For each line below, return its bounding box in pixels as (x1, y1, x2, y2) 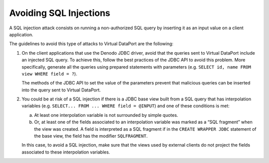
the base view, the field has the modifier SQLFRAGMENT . (34, 133, 148, 139)
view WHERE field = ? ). (21, 71, 77, 77)
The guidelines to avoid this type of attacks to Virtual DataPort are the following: (9, 41, 174, 47)
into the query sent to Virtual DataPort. (21, 87, 101, 93)
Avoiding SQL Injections (9, 7, 111, 18)
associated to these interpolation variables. (21, 149, 111, 155)
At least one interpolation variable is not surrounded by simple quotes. (34, 112, 178, 118)
